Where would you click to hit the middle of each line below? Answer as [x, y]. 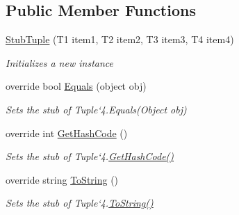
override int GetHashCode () [67, 133]
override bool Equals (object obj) [76, 86]
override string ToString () [62, 179]
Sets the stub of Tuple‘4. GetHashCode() [90, 156]
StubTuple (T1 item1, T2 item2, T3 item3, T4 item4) [120, 39]
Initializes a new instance [59, 62]
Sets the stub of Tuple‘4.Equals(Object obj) [96, 109]
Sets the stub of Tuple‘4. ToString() [80, 203]
